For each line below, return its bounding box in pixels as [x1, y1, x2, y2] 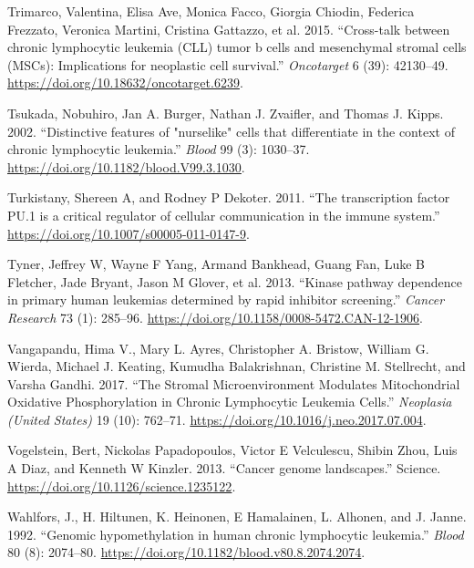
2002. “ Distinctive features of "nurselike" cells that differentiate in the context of [7, 121, 455, 140]
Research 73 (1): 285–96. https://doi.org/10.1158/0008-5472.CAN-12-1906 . [7, 307, 423, 326]
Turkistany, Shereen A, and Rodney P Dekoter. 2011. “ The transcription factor [7, 188, 450, 207]
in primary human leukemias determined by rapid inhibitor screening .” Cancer [7, 290, 445, 309]
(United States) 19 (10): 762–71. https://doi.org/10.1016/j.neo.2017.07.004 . [7, 409, 427, 429]
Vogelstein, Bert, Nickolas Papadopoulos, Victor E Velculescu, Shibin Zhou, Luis [7, 440, 458, 460]
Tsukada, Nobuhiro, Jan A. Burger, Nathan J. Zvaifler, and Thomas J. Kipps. [7, 103, 444, 122]
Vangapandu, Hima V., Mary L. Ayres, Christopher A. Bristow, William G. [7, 338, 429, 357]
